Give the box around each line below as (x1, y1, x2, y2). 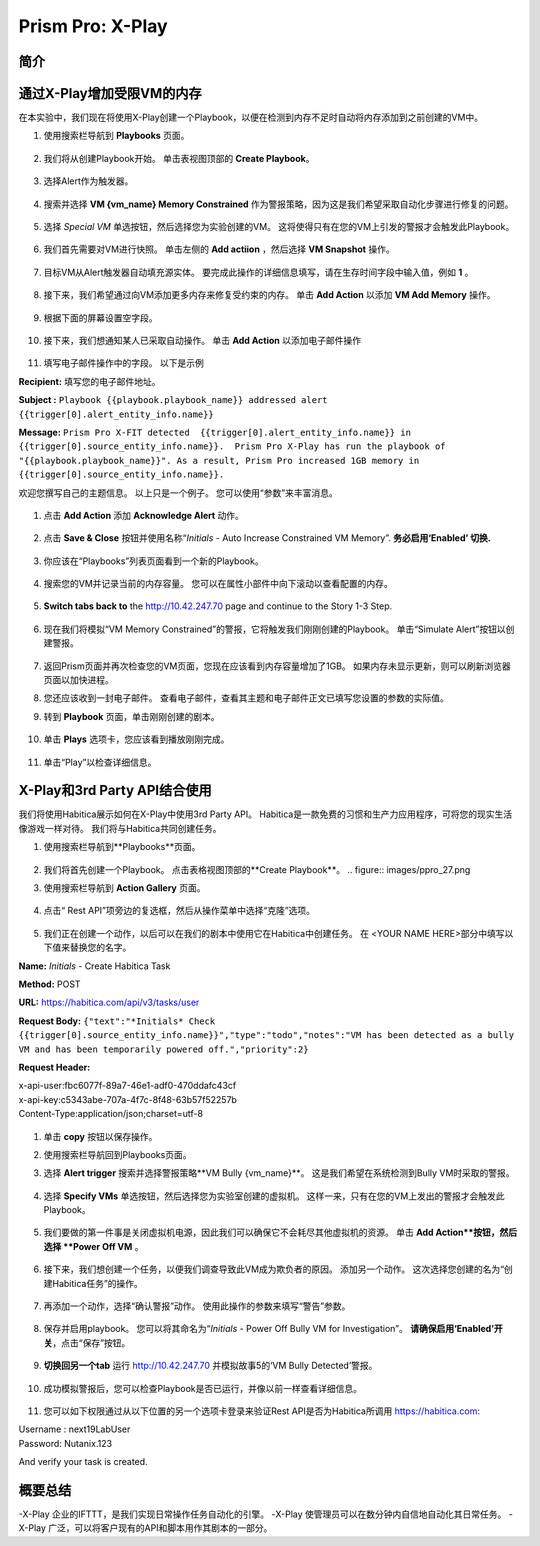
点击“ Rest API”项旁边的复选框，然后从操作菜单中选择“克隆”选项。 (43, 905, 315, 917)
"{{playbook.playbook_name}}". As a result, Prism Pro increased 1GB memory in (18, 455, 420, 466)
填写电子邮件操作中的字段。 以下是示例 (43, 357, 204, 369)
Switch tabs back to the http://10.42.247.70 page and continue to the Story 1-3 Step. (43, 600, 393, 612)
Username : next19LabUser (18, 1423, 131, 1435)
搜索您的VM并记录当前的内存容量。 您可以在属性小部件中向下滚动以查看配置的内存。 (43, 578, 394, 590)
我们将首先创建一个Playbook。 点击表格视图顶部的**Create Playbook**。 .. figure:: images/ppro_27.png (43, 863, 471, 875)
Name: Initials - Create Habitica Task (18, 960, 171, 972)
